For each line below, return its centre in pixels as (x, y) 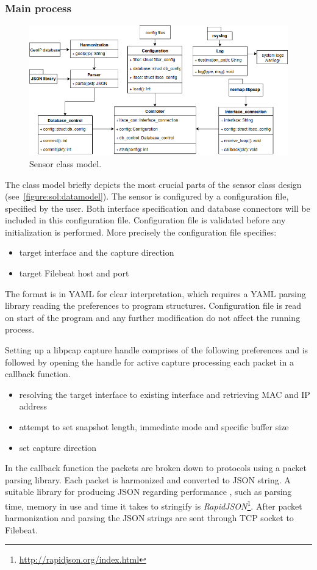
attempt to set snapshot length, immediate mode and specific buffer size (154, 427)
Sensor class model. (66, 163)
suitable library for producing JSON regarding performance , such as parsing (148, 492)
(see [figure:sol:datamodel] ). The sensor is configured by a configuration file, (147, 196)
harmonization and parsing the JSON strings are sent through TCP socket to (149, 518)
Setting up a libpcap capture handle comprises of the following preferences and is (157, 350)
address (33, 406)
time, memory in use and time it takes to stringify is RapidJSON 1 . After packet (154, 505)
